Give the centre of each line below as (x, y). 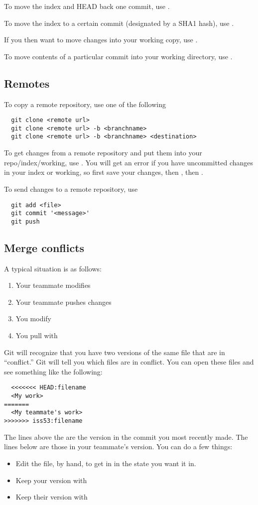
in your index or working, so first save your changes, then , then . (104, 172)
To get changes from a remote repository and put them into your (103, 153)
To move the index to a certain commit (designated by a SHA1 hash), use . (119, 23)
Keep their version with (52, 497)
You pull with (37, 335)
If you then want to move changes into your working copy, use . (101, 40)
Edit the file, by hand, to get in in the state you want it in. (106, 463)
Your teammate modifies (53, 285)
